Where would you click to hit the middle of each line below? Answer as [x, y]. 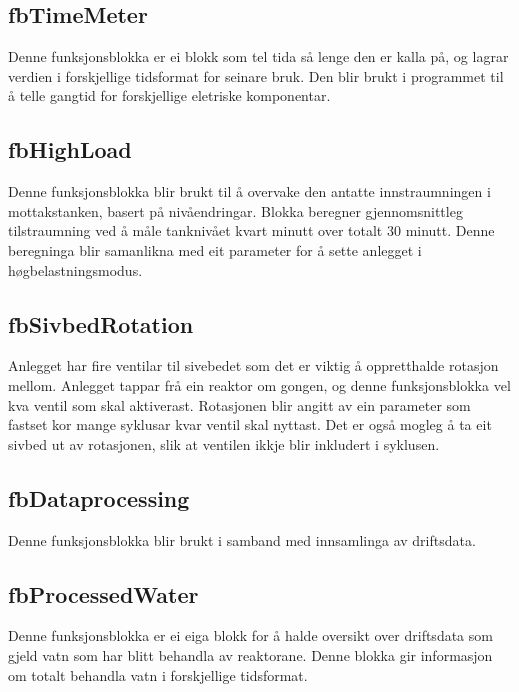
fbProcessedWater [103, 593]
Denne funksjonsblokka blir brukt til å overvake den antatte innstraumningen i [249, 191]
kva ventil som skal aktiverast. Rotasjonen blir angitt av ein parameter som [239, 404]
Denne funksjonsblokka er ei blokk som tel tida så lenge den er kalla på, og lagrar [258, 56]
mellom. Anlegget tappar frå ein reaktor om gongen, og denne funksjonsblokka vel [259, 384]
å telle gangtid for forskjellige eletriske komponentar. [169, 95]
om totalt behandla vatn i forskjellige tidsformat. [158, 674]
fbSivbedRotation [101, 323]
